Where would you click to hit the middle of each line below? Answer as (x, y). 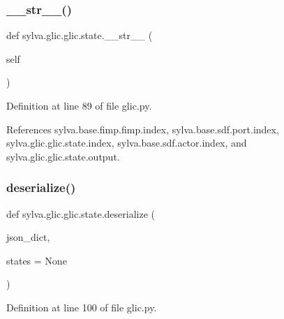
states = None (37, 260)
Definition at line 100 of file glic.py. (82, 307)
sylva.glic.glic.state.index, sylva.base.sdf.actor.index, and (127, 143)
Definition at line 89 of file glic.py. (79, 105)
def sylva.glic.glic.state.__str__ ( (80, 35)
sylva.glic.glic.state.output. (63, 156)
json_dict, (28, 237)
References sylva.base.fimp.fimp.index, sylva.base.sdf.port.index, (143, 129)
